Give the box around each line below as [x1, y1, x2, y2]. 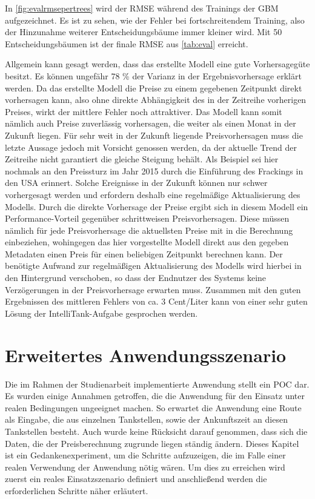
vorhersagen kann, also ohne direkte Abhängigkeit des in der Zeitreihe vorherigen [5, 93, 307, 106]
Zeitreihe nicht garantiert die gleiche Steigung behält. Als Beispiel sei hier [5, 153, 279, 165]
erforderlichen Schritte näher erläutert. [5, 484, 148, 497]
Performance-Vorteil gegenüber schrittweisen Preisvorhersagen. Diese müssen [5, 212, 290, 225]
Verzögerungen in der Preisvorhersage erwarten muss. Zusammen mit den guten [5, 283, 301, 296]
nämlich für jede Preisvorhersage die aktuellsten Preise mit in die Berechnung [5, 223, 293, 236]
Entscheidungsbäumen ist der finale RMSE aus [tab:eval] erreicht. [5, 37, 248, 50]
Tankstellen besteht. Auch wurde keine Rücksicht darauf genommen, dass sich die [5, 425, 308, 437]
